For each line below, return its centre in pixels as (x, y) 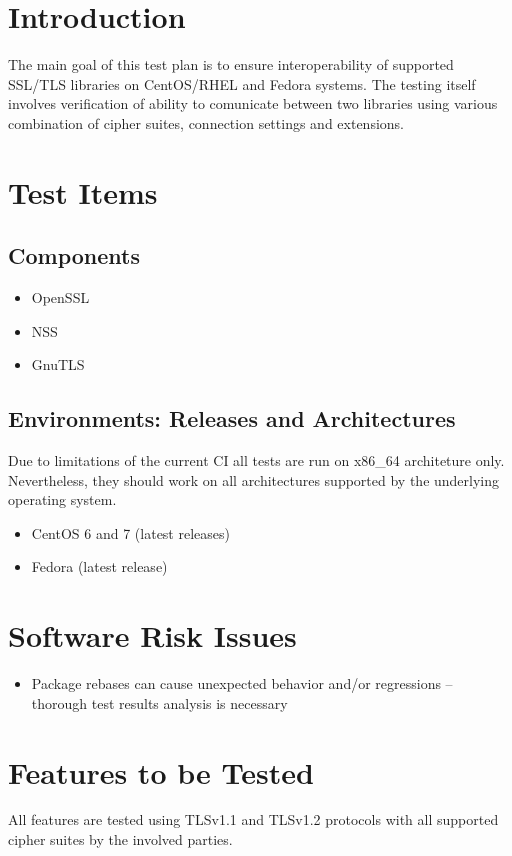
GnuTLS (58, 364)
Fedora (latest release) (99, 566)
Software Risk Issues (152, 635)
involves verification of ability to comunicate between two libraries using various (253, 103)
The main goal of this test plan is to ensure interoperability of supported (231, 64)
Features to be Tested (161, 771)
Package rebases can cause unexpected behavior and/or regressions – (242, 683)
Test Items (83, 191)
